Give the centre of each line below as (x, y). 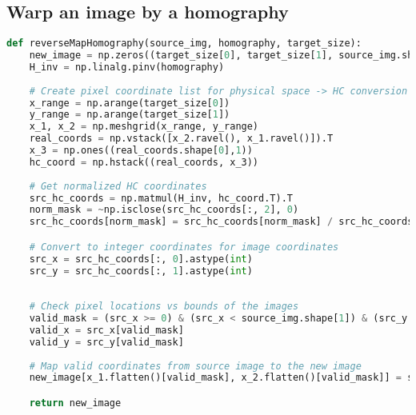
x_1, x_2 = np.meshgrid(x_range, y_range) (144, 127)
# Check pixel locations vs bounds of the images (164, 307)
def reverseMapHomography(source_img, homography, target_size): (184, 44)
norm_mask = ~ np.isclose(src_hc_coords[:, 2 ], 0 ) (164, 210)
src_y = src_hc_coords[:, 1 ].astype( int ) (141, 271)
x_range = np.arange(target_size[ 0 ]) (130, 103)
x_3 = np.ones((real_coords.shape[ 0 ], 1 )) (141, 151)
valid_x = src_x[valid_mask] (106, 330)
